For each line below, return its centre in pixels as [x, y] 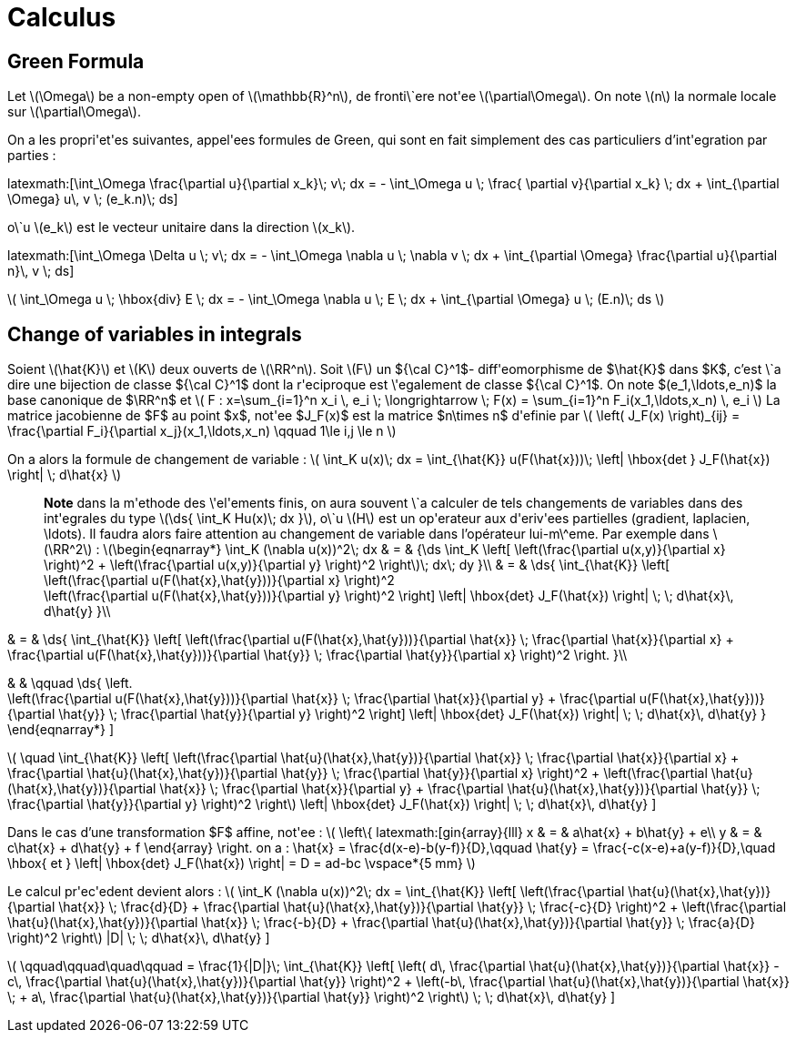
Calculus [62, 17]
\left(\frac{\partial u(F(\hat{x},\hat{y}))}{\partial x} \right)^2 [219, 581]
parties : [32, 156]
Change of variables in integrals [155, 334]
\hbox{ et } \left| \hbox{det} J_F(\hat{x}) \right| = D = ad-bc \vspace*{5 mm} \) [242, 863]
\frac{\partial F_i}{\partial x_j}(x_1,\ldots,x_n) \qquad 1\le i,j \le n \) [202, 431]
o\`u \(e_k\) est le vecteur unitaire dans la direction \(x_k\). [181, 227]
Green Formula [76, 61]
